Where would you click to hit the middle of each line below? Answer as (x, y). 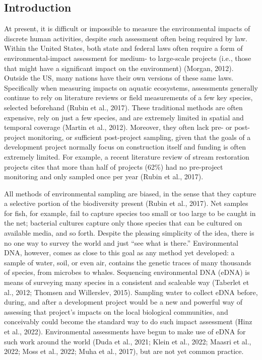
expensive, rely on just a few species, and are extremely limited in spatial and (124, 117)
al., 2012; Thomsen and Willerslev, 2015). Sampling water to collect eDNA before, (131, 292)
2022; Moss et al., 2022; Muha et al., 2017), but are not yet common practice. (124, 351)
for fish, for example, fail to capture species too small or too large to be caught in (130, 213)
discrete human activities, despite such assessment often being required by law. (126, 38)
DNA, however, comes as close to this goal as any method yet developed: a (119, 253)
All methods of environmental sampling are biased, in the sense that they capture (130, 193)
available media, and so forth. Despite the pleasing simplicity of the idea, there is (129, 233)
